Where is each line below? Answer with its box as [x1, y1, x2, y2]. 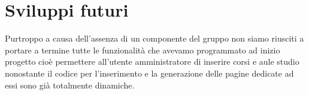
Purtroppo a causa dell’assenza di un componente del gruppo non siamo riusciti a [5, 32, 304, 45]
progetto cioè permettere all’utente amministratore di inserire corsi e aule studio [5, 55, 299, 68]
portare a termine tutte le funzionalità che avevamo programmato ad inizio [5, 43, 280, 56]
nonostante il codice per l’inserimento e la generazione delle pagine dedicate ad [5, 66, 294, 79]
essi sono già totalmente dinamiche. [5, 78, 135, 91]
